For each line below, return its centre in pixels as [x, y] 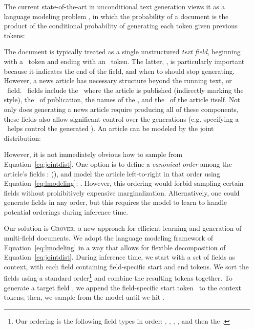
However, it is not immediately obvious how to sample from [93, 154]
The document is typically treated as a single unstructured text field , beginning [122, 52]
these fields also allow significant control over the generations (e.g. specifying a [121, 119]
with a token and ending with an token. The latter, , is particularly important [124, 61]
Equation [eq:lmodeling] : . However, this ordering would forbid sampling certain [124, 183]
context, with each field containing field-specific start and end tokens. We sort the [126, 266]
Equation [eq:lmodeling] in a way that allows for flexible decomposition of [115, 247]
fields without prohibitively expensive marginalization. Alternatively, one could [122, 192]
